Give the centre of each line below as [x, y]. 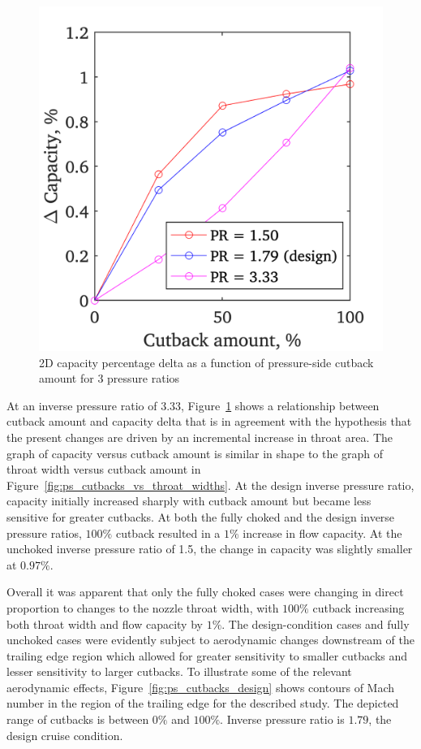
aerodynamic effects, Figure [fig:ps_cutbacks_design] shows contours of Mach [201, 687]
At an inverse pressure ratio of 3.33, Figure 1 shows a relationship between [193, 405]
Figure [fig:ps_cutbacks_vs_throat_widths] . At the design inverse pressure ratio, [210, 485]
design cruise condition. [65, 735]
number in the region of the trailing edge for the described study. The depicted [203, 703]
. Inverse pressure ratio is [282, 719]
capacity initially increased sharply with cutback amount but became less [189, 501]
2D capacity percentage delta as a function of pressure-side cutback [206, 362]
